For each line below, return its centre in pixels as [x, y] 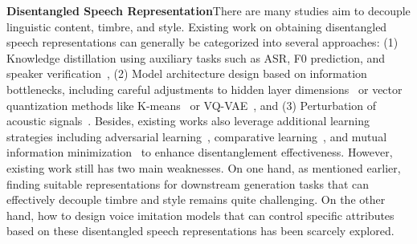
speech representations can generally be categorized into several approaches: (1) [202, 42]
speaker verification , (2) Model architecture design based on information [187, 73]
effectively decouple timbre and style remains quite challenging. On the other [196, 199]
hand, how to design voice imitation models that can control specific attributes [200, 215]
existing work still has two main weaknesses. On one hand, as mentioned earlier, [204, 167]
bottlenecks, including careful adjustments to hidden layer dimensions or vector [204, 89]
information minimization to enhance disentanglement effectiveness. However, [200, 152]
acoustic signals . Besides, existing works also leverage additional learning [188, 121]
